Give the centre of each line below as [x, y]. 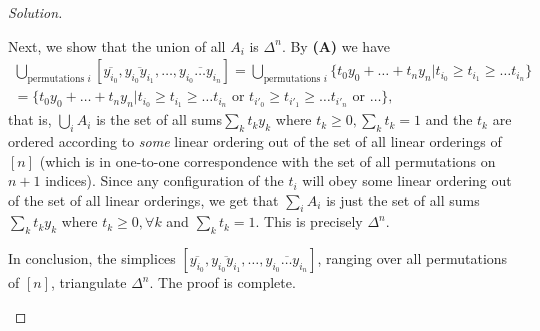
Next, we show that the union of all [117, 45]
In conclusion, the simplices [92, 258]
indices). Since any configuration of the [164, 180]
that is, [30, 119]
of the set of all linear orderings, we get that [143, 199]
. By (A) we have [335, 45]
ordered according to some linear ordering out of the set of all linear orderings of [255, 140]
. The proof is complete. [222, 282]
